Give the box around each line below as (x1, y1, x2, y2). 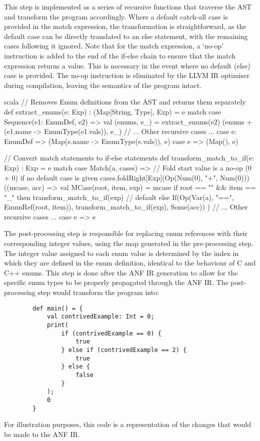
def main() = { (32, 304, 83, 312)
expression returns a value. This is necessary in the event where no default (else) (4, 60, 250, 70)
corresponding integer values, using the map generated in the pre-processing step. (4, 238, 253, 248)
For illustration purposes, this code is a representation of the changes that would (4, 419, 251, 429)
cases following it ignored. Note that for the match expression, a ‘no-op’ (4, 40, 224, 51)
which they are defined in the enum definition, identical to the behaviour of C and (4, 257, 256, 268)
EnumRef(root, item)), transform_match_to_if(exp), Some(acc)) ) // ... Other (4, 201, 248, 212)
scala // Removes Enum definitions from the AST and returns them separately (4, 96, 246, 107)
